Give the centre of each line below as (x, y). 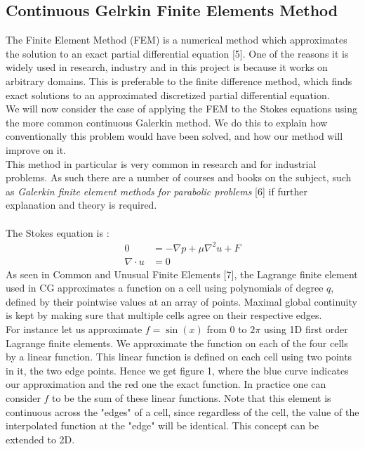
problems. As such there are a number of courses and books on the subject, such (179, 177)
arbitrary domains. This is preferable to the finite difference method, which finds (179, 80)
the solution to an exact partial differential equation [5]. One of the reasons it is (177, 53)
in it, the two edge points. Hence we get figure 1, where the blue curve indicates (177, 370)
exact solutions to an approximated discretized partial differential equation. (168, 95)
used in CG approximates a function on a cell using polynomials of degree (165, 288)
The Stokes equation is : (58, 232)
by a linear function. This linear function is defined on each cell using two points (179, 357)
